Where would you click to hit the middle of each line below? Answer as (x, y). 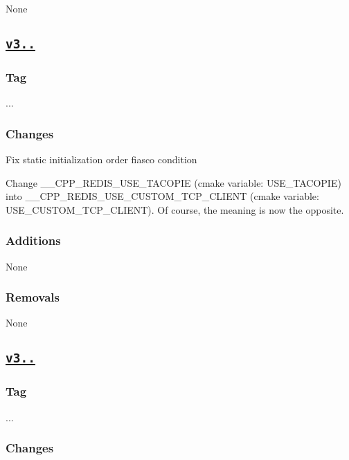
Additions (33, 240)
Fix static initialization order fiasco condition (101, 159)
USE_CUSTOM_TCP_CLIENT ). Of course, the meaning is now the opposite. (175, 209)
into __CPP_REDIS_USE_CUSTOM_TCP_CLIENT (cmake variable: (162, 196)
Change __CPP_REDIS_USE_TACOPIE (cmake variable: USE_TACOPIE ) (173, 182)
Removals (33, 297)
